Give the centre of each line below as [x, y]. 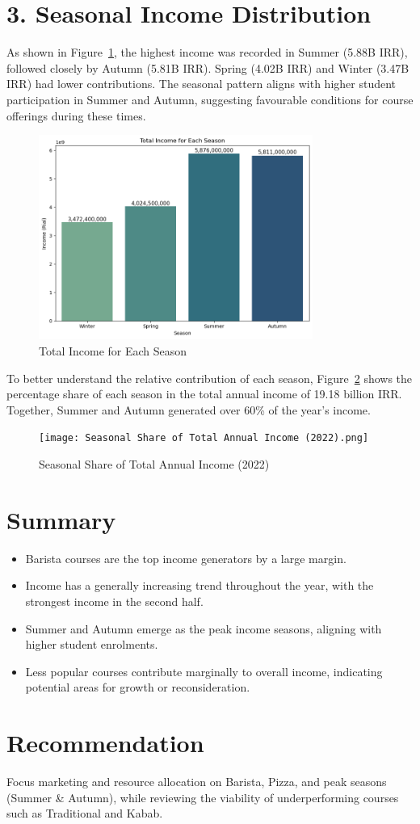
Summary [61, 519]
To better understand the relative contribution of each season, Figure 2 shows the [210, 378]
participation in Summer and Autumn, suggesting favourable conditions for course [210, 99]
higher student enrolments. [92, 644]
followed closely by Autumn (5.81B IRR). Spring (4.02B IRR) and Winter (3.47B [208, 67]
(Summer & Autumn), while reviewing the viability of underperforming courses [203, 797]
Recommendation [105, 743]
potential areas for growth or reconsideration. [138, 687]
